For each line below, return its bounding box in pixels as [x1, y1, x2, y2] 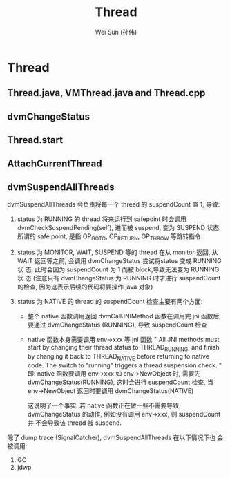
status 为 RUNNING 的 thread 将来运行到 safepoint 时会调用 [17, 215, 186, 223]
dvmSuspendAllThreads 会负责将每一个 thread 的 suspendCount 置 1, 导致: [7, 200, 220, 209]
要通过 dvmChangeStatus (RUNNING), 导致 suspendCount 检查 [27, 321, 208, 329]
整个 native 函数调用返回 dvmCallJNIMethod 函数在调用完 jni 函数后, [27, 312, 221, 321]
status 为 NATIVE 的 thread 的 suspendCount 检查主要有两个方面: [17, 298, 203, 306]
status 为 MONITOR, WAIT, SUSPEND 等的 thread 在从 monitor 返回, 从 [17, 248, 218, 256]
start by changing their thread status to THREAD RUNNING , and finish [27, 343, 220, 353]
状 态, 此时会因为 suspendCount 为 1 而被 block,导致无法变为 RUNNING [17, 265, 220, 274]
